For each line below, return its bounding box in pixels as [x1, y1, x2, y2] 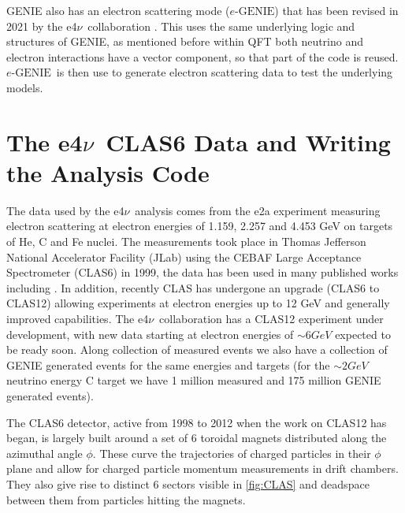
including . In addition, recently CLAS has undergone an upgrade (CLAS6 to [6, 279, 380, 296]
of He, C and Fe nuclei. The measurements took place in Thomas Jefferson [6, 233, 366, 250]
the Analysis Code [6, 156, 210, 188]
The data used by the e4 [6, 202, 124, 218]
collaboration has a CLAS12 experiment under [159, 310, 384, 327]
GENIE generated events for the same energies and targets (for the [6, 356, 330, 373]
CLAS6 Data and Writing [106, 125, 391, 158]
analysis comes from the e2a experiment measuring [135, 202, 381, 218]
